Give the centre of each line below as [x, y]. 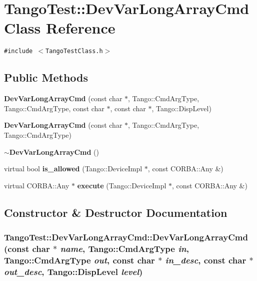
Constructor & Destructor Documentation [116, 212]
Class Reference [60, 28]
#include [18, 51]
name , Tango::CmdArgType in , [124, 248]
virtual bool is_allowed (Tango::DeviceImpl [73, 169]
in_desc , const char [206, 260]
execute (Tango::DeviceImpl [122, 185]
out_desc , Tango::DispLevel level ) [73, 271]
